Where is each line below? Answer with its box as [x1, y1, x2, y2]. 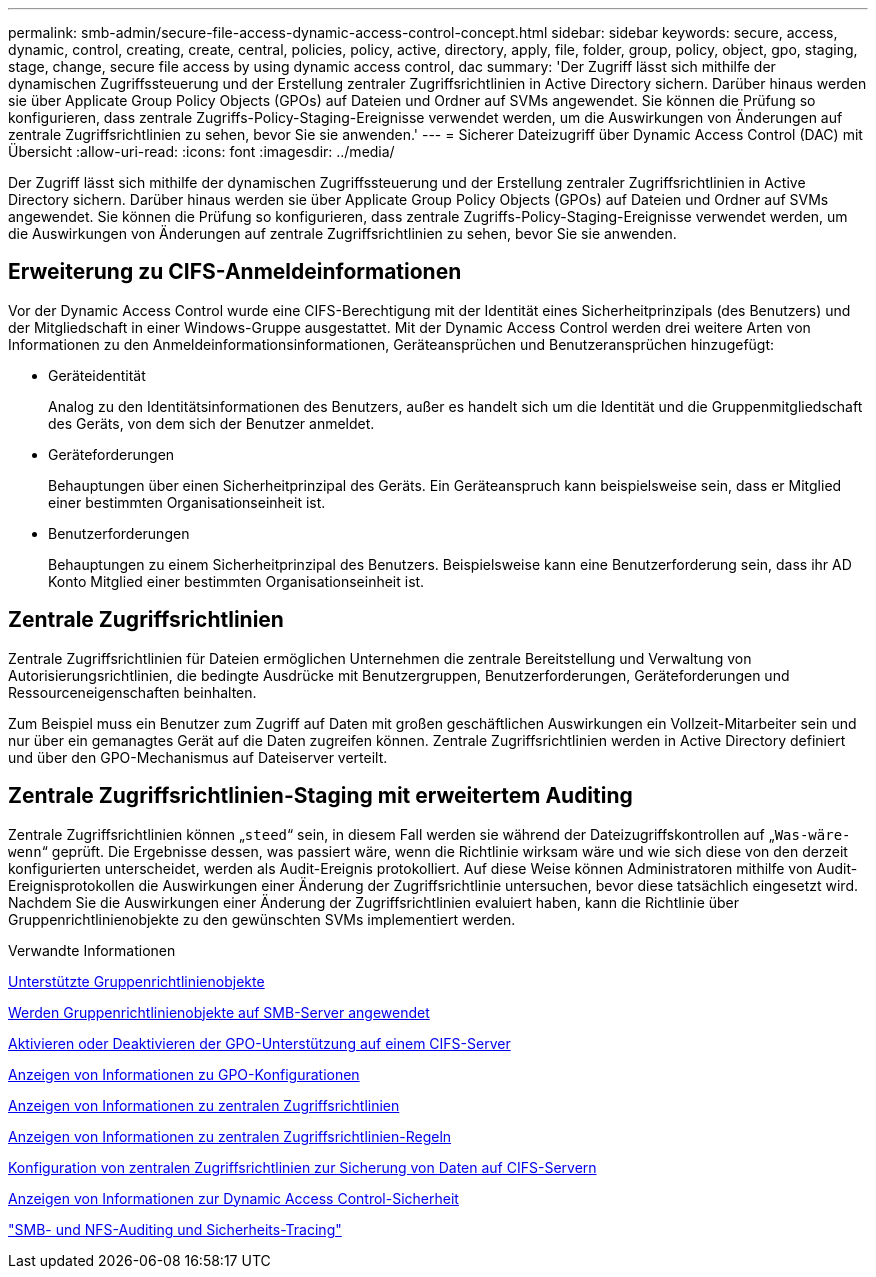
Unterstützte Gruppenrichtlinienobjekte [8, 972, 265, 990]
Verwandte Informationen [8, 941, 176, 959]
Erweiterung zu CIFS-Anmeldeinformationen [8, 259, 462, 285]
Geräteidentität [48, 366, 146, 384]
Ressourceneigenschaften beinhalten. [8, 683, 257, 701]
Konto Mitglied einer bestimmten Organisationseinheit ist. [48, 572, 425, 590]
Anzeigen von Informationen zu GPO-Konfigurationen [8, 1065, 360, 1083]
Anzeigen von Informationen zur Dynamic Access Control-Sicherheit [8, 1189, 459, 1207]
